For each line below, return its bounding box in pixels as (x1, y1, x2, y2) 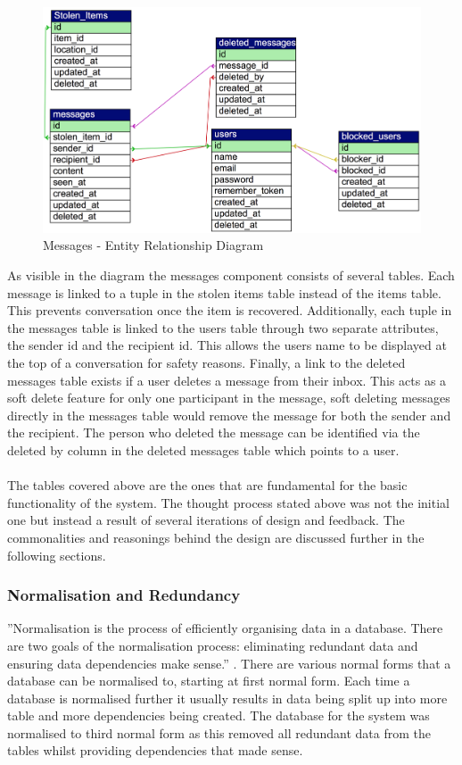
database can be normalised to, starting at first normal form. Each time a (7, 671, 410, 690)
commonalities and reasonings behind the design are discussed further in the (7, 528, 425, 546)
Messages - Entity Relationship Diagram (43, 236, 264, 254)
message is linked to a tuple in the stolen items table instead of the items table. (7, 283, 441, 302)
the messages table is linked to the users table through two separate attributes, (7, 318, 439, 337)
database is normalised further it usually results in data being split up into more (7, 688, 448, 707)
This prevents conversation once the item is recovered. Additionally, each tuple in (7, 301, 452, 320)
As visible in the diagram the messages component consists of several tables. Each (7, 266, 455, 284)
